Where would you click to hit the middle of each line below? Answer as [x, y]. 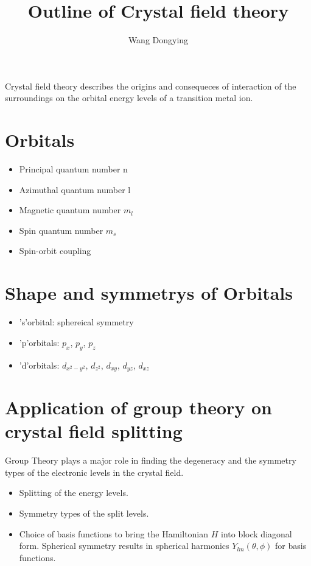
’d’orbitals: [39, 365]
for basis [291, 546]
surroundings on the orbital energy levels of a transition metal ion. [129, 98]
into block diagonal [257, 533]
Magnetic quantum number [70, 210]
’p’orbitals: [39, 342]
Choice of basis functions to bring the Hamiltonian [114, 533]
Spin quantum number [61, 230]
